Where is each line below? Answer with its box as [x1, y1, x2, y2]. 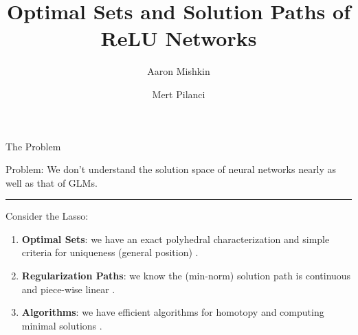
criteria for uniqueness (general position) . [21, 245, 199, 259]
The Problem [5, 139, 61, 153]
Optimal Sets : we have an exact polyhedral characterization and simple [21, 231, 330, 246]
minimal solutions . [21, 318, 102, 332]
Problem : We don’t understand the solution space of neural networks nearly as [5, 162, 337, 176]
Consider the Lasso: [5, 209, 89, 223]
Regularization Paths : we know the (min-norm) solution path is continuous [21, 268, 351, 283]
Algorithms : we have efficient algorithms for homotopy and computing [21, 305, 324, 319]
